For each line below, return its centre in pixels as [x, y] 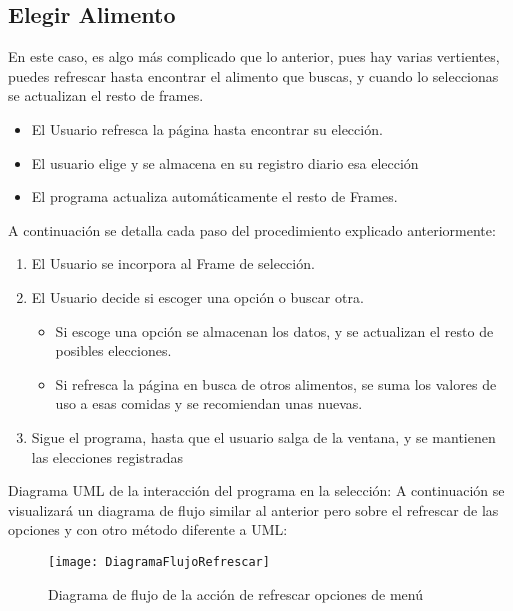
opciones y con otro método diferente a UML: [148, 529]
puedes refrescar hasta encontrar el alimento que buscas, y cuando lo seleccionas [253, 75]
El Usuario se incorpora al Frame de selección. [173, 263]
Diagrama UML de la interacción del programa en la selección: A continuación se [256, 490]
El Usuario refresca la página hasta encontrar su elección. [207, 128]
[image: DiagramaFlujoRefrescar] [159, 561]
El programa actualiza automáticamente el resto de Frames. [214, 196]
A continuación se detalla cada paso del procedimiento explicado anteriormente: [252, 229]
